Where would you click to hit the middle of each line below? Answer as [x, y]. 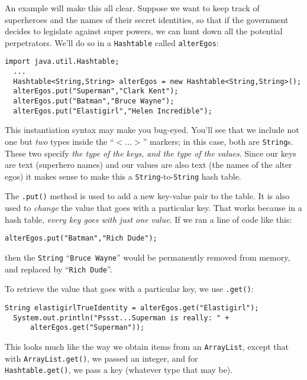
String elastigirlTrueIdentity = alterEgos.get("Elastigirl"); [132, 308]
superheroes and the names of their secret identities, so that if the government [147, 19]
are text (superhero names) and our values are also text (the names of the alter [148, 165]
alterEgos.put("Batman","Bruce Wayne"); [94, 101]
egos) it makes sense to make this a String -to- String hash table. [123, 176]
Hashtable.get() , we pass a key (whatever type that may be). [119, 370]
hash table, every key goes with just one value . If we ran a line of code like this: [148, 219]
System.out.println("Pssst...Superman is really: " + [121, 318]
